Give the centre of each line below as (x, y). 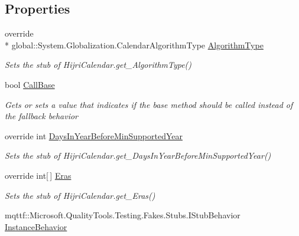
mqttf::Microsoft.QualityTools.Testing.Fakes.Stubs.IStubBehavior (123, 215)
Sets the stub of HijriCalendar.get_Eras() (80, 195)
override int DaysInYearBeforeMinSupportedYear (94, 135)
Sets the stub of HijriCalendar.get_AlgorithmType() (98, 65)
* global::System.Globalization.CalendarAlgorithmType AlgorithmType (134, 45)
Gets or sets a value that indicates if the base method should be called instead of (149, 104)
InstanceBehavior (36, 226)
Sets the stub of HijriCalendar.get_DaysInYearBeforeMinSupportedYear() (138, 155)
